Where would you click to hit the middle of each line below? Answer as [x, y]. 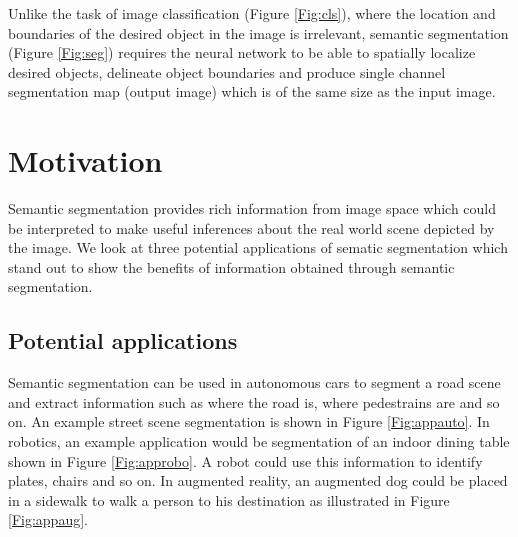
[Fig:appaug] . [48, 519]
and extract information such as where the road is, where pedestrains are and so [254, 401]
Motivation [85, 160]
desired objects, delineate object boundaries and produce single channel [227, 71]
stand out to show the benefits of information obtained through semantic [231, 266]
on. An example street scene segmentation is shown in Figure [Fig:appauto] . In [249, 421]
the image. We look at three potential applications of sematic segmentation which [258, 247]
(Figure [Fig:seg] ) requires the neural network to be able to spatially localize [242, 52]
